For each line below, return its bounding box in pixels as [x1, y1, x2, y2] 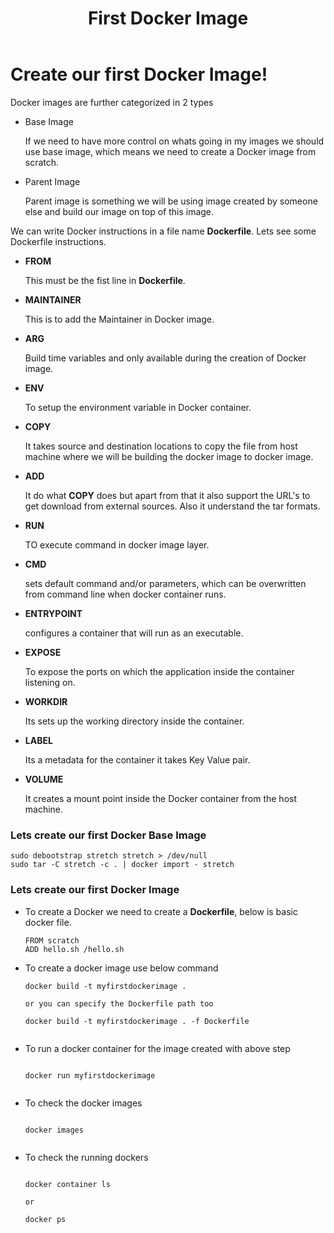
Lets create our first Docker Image [10, 883, 180, 897]
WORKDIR [24, 695, 68, 707]
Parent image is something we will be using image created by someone [24, 195, 318, 207]
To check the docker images [24, 1097, 143, 1109]
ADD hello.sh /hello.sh [24, 944, 125, 954]
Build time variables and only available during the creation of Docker [24, 352, 307, 364]
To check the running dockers [24, 1151, 149, 1163]
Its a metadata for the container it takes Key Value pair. [24, 753, 251, 766]
